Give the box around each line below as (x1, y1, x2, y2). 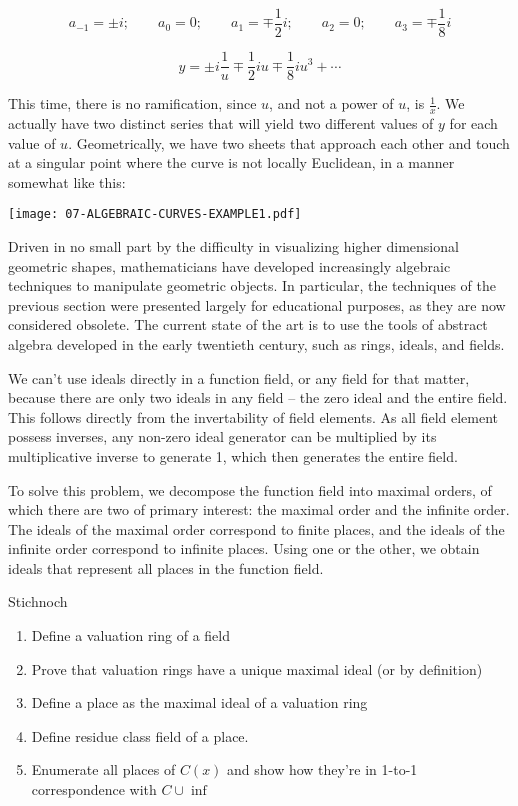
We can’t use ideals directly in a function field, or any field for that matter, (8, 367, 470, 388)
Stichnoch (8, 591, 68, 612)
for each (449, 112, 498, 133)
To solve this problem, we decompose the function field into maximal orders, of (8, 479, 492, 500)
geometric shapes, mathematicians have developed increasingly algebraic (8, 255, 451, 276)
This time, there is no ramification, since (8, 93, 257, 114)
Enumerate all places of (31, 759, 176, 780)
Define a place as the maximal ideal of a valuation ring (31, 692, 368, 713)
